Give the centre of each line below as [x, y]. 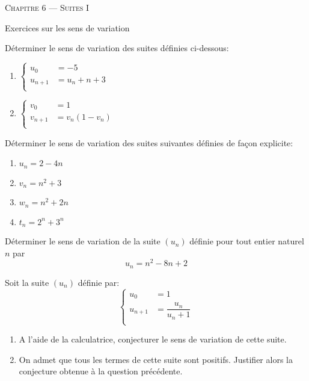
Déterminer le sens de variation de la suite [83, 241]
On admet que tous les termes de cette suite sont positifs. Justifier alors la [156, 359]
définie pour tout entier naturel [247, 241]
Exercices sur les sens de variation [67, 27]
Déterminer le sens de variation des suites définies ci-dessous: [117, 48]
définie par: [99, 282]
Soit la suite [27, 282]
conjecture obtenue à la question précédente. [101, 371]
